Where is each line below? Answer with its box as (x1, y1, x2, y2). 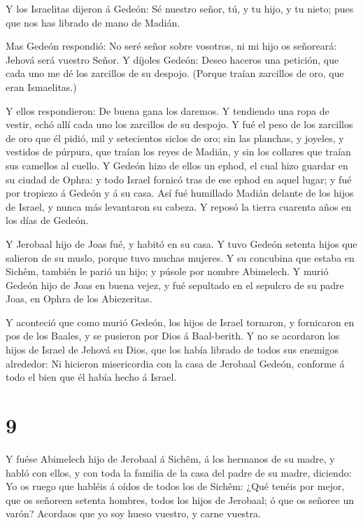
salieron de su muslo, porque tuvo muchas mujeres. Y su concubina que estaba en (6, 250, 355, 265)
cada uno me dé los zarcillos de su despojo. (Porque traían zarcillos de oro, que (6, 66, 344, 80)
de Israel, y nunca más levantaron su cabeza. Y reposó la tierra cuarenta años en (6, 199, 352, 213)
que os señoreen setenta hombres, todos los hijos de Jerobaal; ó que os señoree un (6, 492, 354, 507)
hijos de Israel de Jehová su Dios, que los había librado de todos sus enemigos (6, 342, 339, 357)
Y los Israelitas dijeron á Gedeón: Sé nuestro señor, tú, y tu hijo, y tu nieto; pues (6, 1, 354, 15)
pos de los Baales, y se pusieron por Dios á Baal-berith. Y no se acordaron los (6, 328, 340, 343)
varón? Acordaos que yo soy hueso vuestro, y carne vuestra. (6, 506, 261, 521)
